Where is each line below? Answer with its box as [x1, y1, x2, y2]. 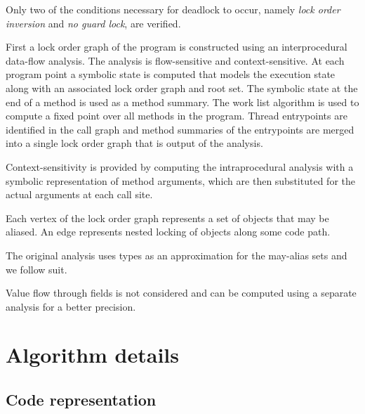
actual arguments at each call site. [6, 187, 153, 202]
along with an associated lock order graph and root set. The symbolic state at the [6, 80, 358, 95]
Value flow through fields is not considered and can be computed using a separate [6, 285, 357, 300]
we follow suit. [6, 261, 67, 276]
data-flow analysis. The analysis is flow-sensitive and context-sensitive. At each [6, 53, 345, 67]
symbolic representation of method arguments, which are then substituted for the [6, 173, 355, 188]
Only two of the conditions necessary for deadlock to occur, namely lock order [6, 2, 340, 16]
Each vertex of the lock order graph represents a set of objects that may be [6, 210, 329, 225]
